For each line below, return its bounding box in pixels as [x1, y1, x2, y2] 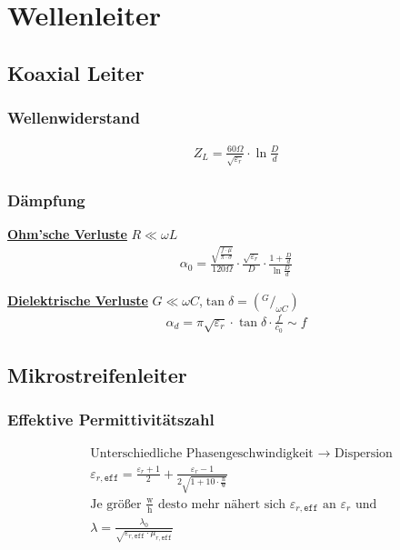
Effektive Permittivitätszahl [7, 408, 215, 431]
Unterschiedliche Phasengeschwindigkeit [90, 446, 314, 460]
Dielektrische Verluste [7, 290, 148, 309]
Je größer [90, 497, 142, 511]
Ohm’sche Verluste [7, 225, 127, 244]
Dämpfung [7, 188, 85, 211]
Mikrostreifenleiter [7, 361, 187, 389]
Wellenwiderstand [7, 106, 140, 129]
